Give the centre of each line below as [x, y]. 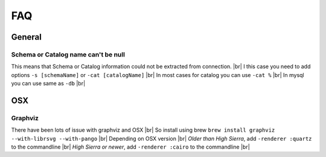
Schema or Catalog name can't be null [68, 54]
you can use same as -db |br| [48, 84]
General [27, 37]
